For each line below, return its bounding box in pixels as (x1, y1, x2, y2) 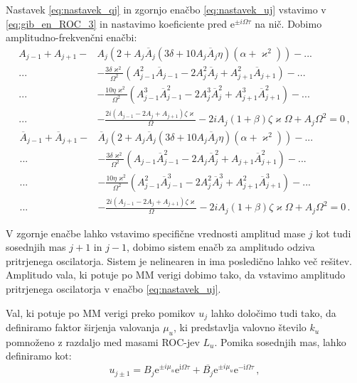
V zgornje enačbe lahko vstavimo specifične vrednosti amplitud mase (6, 225, 306, 240)
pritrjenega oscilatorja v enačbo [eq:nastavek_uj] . (6, 281, 221, 296)
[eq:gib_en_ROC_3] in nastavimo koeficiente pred (6, 16, 228, 31)
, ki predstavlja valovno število (173, 320, 307, 335)
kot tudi (316, 225, 351, 240)
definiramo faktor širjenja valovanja (6, 320, 160, 335)
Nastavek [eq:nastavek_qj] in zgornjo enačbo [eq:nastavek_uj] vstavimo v (6, 2, 326, 16)
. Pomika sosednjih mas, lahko (214, 334, 346, 349)
